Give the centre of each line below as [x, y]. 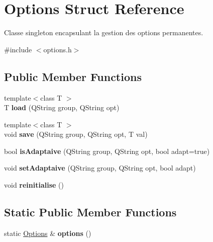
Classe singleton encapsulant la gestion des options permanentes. [104, 32]
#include [18, 49]
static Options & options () [48, 233]
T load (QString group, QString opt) [62, 107]
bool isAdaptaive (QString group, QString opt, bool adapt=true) [107, 151]
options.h [58, 49]
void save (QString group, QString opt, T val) [76, 134]
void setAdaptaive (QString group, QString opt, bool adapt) [100, 168]
